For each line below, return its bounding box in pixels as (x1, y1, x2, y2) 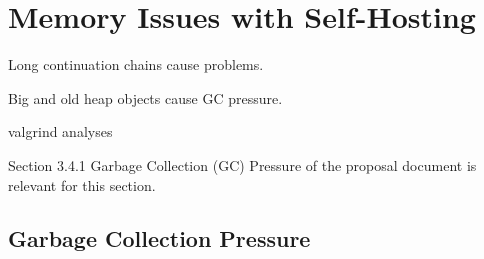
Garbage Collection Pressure (8, 223, 311, 254)
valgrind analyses (8, 121, 113, 142)
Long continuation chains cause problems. (8, 54, 264, 75)
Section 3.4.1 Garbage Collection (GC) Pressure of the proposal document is (8, 154, 477, 175)
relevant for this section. (8, 174, 156, 195)
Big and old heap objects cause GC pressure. (8, 87, 283, 108)
